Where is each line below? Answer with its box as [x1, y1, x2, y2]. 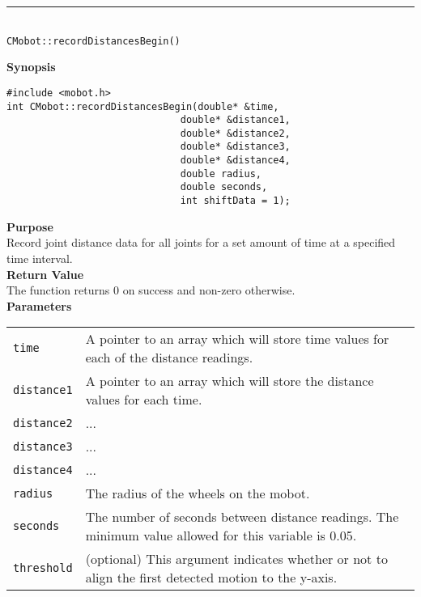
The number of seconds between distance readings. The [85, 507, 399, 527]
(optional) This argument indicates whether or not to [85, 549, 388, 569]
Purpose [6, 218, 53, 235]
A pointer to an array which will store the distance [85, 371, 374, 391]
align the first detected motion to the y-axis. [85, 568, 338, 587]
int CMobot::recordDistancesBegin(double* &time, [6, 100, 279, 112]
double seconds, [180, 181, 268, 193]
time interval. [6, 249, 73, 266]
